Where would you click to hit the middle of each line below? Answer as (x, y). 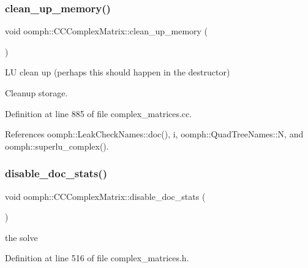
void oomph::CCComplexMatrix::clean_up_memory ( (107, 31)
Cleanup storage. (36, 93)
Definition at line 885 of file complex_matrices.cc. (99, 113)
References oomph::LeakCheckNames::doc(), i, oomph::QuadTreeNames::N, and (154, 134)
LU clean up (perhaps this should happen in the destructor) (118, 72)
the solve (21, 237)
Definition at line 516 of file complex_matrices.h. (97, 258)
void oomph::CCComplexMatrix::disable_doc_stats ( (105, 196)
